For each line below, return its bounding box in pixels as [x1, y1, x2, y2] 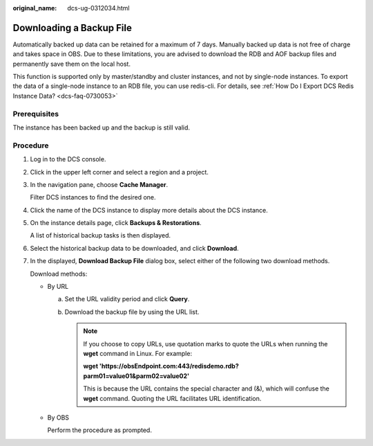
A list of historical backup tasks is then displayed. [30, 231, 171, 240]
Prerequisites [12, 109, 59, 118]
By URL [47, 283, 69, 291]
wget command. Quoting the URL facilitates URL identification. [83, 394, 262, 402]
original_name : [12, 4, 57, 12]
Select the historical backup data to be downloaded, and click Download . [30, 244, 239, 252]
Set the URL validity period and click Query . [64, 295, 190, 303]
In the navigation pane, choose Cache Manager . [30, 180, 169, 188]
